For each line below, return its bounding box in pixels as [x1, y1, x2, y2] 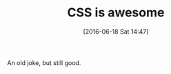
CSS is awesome [67, 5, 165, 21]
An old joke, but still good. [7, 58, 81, 66]
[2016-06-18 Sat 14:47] [83, 27, 149, 36]
